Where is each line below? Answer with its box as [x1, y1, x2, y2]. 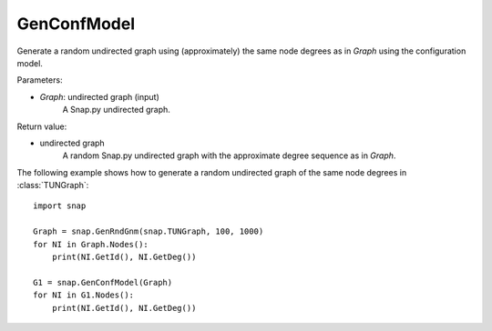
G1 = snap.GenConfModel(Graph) [33, 277, 173, 287]
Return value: [16, 121, 67, 132]
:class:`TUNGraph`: [16, 180, 89, 191]
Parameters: [16, 75, 63, 85]
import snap [33, 201, 87, 211]
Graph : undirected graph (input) [39, 91, 159, 102]
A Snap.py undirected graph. [62, 105, 170, 115]
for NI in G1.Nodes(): [33, 290, 135, 300]
